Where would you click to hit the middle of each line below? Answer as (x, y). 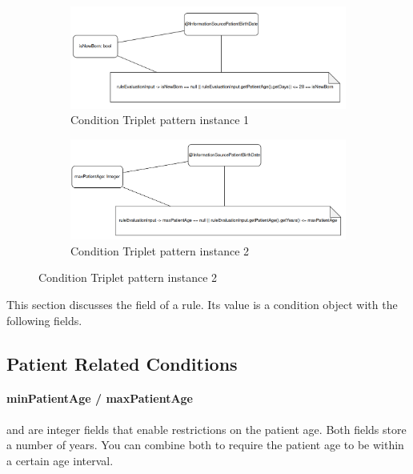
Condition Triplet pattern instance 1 (160, 120)
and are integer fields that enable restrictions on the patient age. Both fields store (206, 429)
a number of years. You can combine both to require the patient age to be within (205, 445)
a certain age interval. (60, 460)
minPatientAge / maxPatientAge (100, 398)
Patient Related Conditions (122, 363)
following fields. (44, 320)
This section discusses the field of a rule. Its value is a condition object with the (202, 304)
